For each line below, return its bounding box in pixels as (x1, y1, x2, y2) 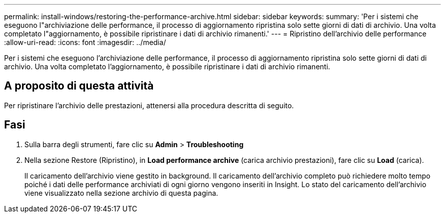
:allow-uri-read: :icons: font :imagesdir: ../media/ (4, 38, 166, 47)
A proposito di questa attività (4, 79, 154, 93)
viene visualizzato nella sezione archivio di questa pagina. (24, 188, 218, 197)
